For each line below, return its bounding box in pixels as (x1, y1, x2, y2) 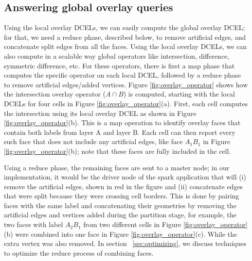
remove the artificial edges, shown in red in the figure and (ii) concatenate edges (4, 181, 243, 191)
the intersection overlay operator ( (4, 89, 106, 99)
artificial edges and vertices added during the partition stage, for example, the (4, 210, 237, 220)
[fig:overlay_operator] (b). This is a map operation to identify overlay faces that (4, 117, 241, 128)
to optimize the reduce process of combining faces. (4, 247, 154, 258)
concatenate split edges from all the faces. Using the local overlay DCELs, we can (4, 41, 247, 51)
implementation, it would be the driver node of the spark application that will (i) (4, 172, 247, 182)
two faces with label (4, 219, 63, 229)
